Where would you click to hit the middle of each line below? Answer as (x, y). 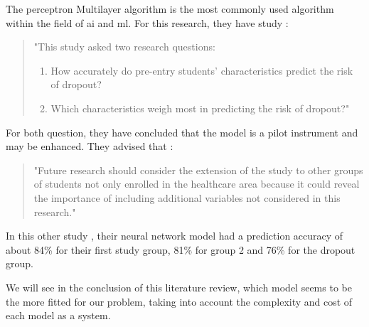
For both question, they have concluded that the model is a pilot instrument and (182, 132)
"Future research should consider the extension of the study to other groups (198, 170)
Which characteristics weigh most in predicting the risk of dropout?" (200, 108)
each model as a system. (58, 315)
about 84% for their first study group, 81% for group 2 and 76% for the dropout (181, 249)
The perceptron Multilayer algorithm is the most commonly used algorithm (170, 9)
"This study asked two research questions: (124, 47)
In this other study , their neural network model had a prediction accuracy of (175, 236)
